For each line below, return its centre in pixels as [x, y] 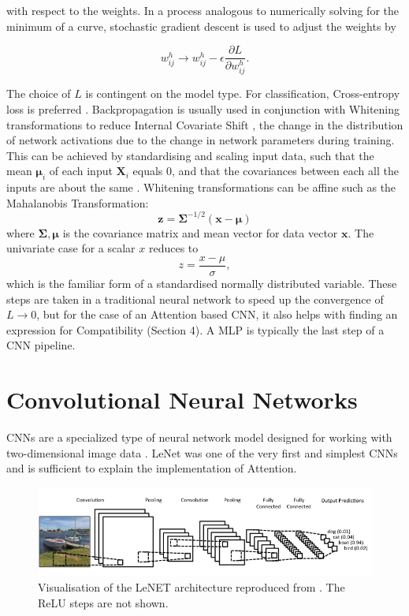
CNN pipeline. [41, 345]
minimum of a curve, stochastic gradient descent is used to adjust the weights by [201, 26]
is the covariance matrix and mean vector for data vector [200, 232]
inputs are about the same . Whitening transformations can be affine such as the [201, 187]
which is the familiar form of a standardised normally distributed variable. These [202, 284]
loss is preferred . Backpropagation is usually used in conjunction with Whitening [203, 108]
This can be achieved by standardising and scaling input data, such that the [190, 155]
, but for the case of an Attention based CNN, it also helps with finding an [217, 314]
